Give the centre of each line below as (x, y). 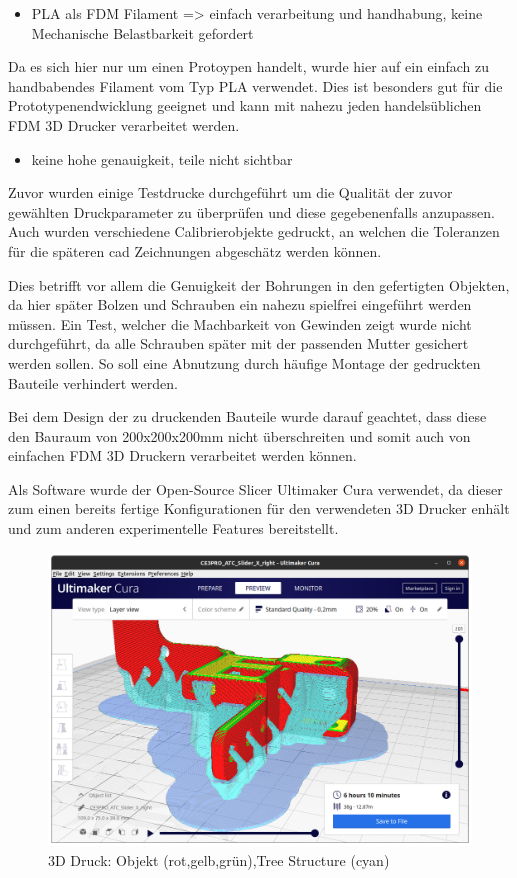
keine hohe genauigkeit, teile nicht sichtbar (162, 158)
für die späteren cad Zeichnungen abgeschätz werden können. (195, 250)
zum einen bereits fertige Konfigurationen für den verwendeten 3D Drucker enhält (259, 508)
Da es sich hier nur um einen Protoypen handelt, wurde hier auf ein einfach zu (249, 66)
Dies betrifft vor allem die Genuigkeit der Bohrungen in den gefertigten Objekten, (259, 284)
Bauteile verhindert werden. (93, 382)
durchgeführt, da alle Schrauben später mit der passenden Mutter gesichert (238, 343)
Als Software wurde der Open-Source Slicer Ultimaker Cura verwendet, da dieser (255, 488)
